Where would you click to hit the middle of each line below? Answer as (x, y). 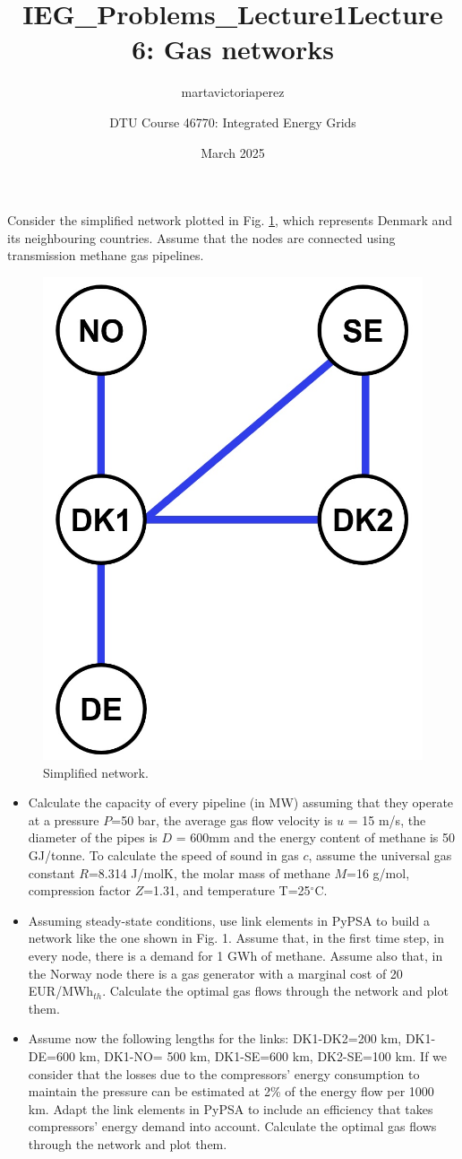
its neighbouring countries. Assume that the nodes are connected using (201, 237)
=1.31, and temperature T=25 (227, 890)
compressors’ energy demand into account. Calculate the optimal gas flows (232, 1126)
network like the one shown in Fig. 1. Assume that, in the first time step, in (236, 938)
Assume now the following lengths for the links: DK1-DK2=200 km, (215, 1038)
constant (51, 872)
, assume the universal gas (380, 855)
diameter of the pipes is (93, 837)
